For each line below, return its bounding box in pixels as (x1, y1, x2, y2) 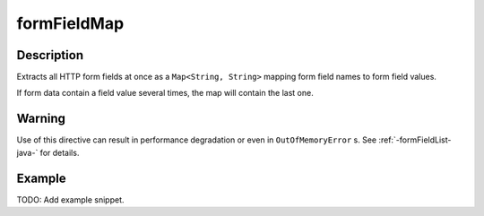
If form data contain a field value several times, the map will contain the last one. (16, 88, 314, 99)
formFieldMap (16, 13, 125, 33)
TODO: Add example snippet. (16, 194, 125, 205)
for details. (39, 147, 80, 158)
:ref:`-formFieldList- (377, 134, 452, 145)
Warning (16, 111, 66, 126)
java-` (16, 147, 39, 158)
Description (16, 48, 84, 63)
